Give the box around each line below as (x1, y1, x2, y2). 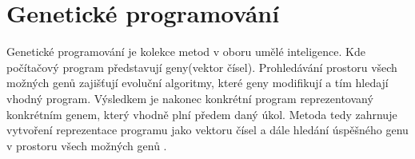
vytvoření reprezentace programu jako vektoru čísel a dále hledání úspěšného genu (6, 121, 409, 138)
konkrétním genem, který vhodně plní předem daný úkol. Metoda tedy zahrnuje (6, 105, 397, 122)
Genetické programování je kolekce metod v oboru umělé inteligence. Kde (6, 43, 365, 60)
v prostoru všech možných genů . (6, 137, 167, 153)
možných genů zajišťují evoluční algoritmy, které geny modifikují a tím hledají (6, 74, 389, 91)
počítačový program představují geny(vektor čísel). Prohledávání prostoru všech (6, 58, 397, 75)
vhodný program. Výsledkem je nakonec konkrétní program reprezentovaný (6, 89, 373, 106)
